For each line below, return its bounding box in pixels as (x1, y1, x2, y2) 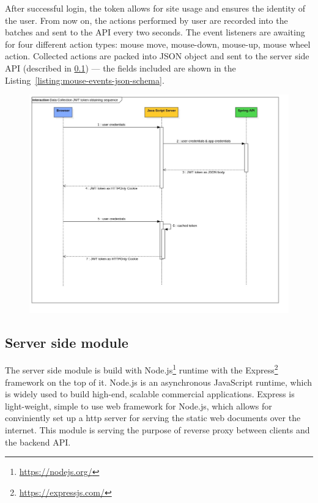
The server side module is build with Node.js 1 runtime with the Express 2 (5, 362, 278, 376)
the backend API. (5, 435, 71, 448)
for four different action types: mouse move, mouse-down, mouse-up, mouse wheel (5, 37, 311, 50)
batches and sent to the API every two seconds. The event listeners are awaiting (5, 26, 305, 39)
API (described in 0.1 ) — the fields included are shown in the (5, 61, 236, 74)
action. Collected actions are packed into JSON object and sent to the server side (5, 50, 309, 62)
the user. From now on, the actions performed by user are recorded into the (5, 13, 288, 26)
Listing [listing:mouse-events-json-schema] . (5, 73, 165, 86)
